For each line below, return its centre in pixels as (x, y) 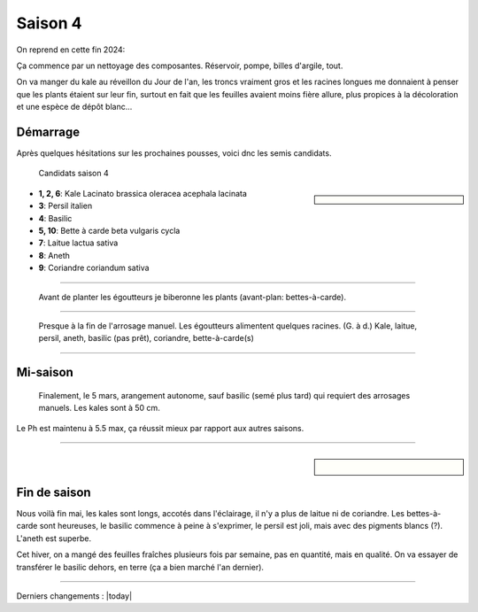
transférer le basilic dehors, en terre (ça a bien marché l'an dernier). (140, 567)
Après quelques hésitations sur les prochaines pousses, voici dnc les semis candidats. (174, 153)
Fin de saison (54, 492)
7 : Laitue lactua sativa (78, 243)
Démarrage (48, 132)
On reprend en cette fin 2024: (71, 50)
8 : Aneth (54, 255)
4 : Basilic (55, 218)
